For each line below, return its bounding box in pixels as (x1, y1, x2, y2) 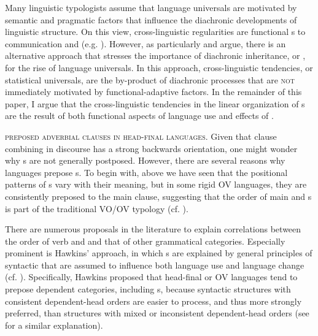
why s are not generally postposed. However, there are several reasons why (5, 154, 285, 167)
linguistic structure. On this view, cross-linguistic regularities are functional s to (5, 25, 306, 38)
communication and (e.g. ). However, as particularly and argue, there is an (5, 37, 286, 50)
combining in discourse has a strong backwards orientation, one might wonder (5, 142, 298, 155)
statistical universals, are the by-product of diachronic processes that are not (5, 73, 295, 86)
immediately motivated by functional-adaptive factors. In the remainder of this (5, 85, 302, 98)
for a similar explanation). (5, 318, 103, 331)
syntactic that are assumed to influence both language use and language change (5, 258, 304, 271)
